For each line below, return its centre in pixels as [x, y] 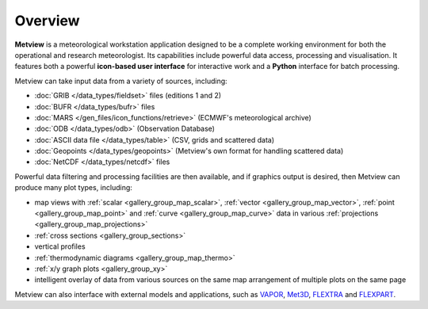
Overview [47, 21]
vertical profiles [60, 246]
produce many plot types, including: [73, 188]
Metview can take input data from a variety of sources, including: [121, 81]
